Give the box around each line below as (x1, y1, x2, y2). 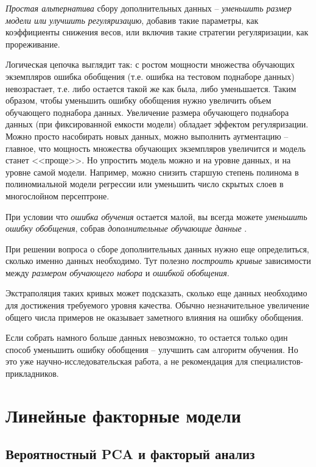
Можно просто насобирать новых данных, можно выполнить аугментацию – (5, 129, 289, 142)
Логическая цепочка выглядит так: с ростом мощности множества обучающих (5, 58, 295, 71)
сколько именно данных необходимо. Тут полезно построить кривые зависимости (5, 254, 311, 267)
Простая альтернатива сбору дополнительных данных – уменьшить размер (5, 2, 292, 14)
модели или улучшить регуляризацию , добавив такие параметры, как (5, 13, 259, 26)
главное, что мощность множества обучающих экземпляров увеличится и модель (5, 141, 306, 154)
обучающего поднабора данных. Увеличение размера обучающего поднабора (5, 105, 289, 118)
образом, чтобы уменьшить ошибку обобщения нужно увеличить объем (5, 94, 272, 107)
